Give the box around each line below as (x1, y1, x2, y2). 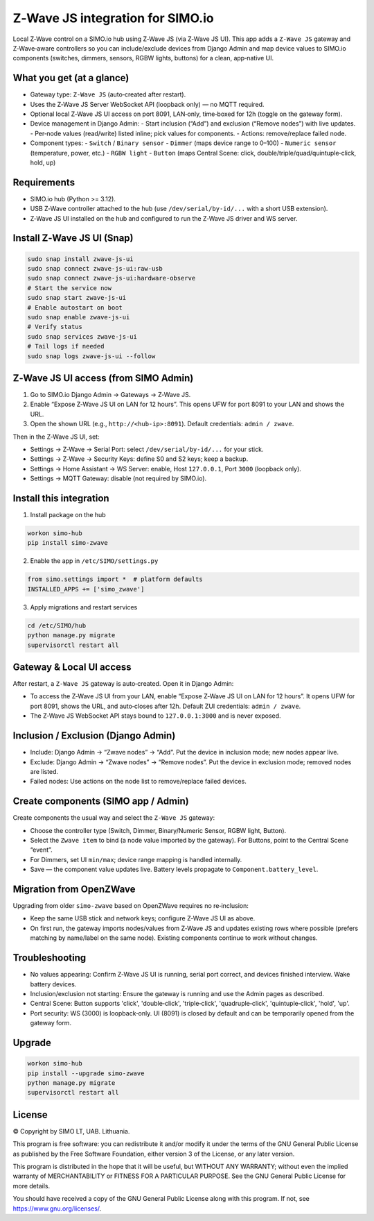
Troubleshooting (12, 952, 87, 964)
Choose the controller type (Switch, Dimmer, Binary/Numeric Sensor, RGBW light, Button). (30, 826, 287, 834)
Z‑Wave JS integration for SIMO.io (12, 10, 214, 26)
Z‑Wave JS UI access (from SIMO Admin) (12, 372, 194, 384)
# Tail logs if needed (27, 342, 105, 351)
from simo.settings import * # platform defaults (27, 575, 204, 583)
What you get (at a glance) (12, 72, 130, 84)
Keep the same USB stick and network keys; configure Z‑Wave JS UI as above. (30, 914, 256, 923)
